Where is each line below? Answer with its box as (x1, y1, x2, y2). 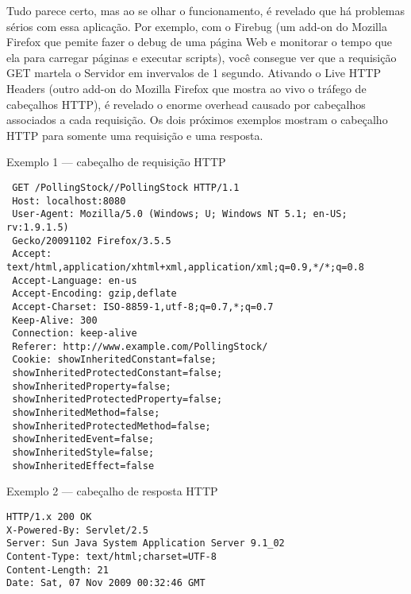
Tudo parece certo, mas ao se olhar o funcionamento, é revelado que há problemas (6, 2, 405, 18)
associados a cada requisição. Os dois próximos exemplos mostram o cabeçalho (6, 111, 388, 128)
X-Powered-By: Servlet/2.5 (6, 524, 148, 536)
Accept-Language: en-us (12, 274, 137, 286)
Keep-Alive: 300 (12, 314, 98, 326)
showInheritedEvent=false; (12, 433, 155, 445)
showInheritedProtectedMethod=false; (12, 420, 211, 432)
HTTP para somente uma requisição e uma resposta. (6, 126, 263, 143)
